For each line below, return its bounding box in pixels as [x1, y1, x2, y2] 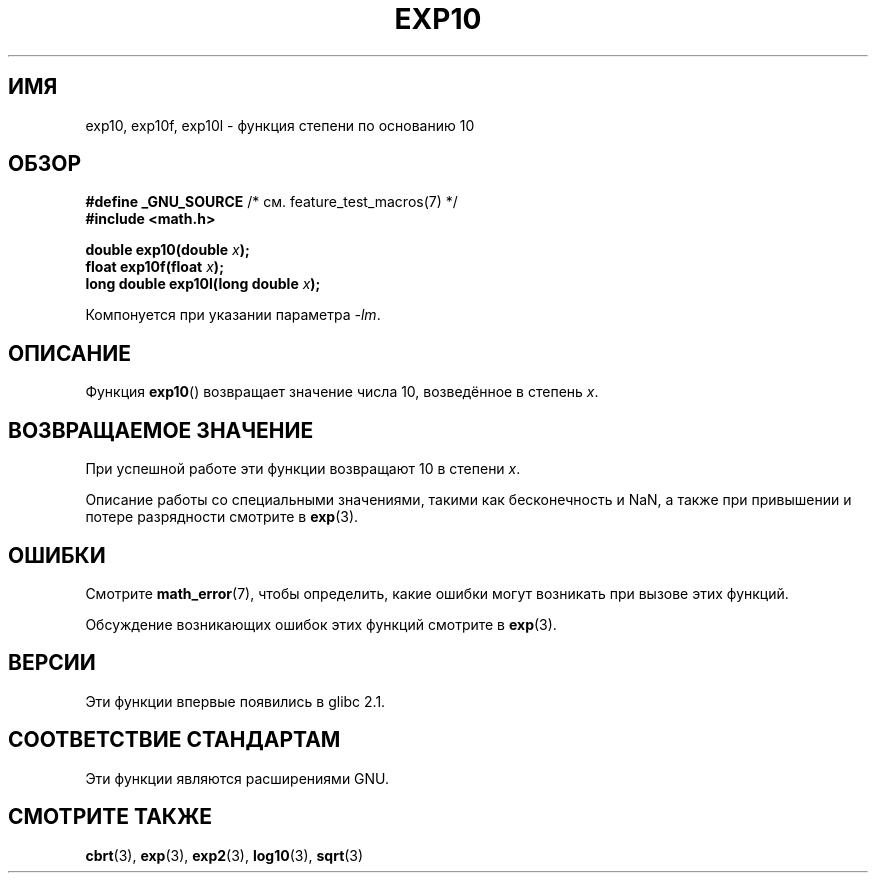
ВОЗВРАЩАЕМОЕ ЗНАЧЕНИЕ [8, 417, 314, 443]
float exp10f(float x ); [85, 258, 224, 276]
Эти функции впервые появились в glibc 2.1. [85, 692, 386, 710]
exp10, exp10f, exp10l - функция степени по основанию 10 [85, 116, 475, 134]
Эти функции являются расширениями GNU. [85, 769, 390, 787]
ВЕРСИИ [8, 650, 96, 676]
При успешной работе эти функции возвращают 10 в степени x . [85, 460, 521, 478]
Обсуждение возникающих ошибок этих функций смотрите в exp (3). [85, 615, 557, 633]
